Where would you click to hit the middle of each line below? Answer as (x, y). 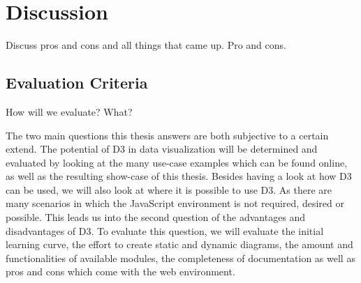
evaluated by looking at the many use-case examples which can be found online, (177, 162)
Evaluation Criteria (77, 83)
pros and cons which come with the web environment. (120, 271)
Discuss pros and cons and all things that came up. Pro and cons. (146, 45)
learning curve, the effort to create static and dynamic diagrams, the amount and (179, 244)
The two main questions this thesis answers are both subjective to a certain (167, 135)
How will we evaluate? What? (69, 111)
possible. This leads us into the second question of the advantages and (156, 217)
